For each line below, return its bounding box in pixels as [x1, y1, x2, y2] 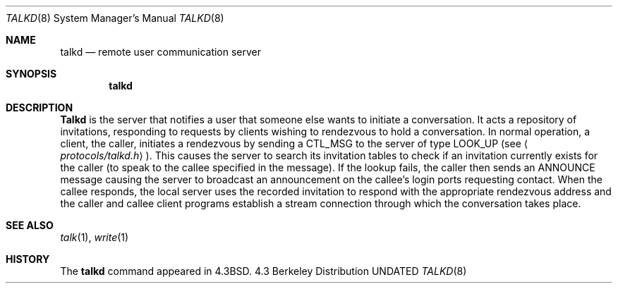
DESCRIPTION [6, 102, 73, 113]
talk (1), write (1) [60, 231, 129, 243]
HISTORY [6, 253, 50, 265]
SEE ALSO [6, 219, 54, 231]
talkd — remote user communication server [60, 46, 262, 58]
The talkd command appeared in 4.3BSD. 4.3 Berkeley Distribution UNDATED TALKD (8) [60, 265, 467, 277]
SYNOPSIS [6, 68, 57, 80]
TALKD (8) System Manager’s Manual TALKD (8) [6, 12, 224, 24]
